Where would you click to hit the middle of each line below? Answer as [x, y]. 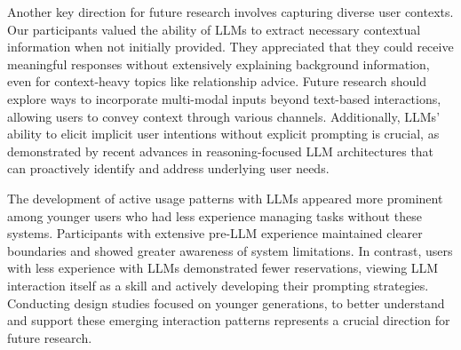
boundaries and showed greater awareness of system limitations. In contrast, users [230, 250]
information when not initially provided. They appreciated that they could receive [230, 47]
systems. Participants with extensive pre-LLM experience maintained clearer [215, 233]
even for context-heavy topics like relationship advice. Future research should [217, 81]
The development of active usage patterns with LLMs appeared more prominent [225, 198]
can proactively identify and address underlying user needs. [168, 168]
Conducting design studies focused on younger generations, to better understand [226, 302]
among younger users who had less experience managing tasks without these [215, 215]
